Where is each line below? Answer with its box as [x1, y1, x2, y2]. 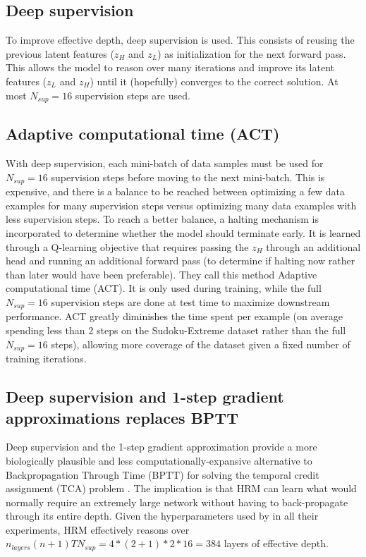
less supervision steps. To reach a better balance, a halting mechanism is [6, 212, 319, 226]
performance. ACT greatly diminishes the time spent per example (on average [6, 309, 343, 324]
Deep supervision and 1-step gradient [6, 386, 284, 408]
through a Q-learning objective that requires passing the [6, 239, 249, 254]
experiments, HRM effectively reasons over [6, 522, 190, 537]
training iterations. [6, 351, 87, 366]
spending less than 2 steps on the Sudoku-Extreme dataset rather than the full [6, 323, 346, 338]
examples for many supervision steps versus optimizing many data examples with [6, 197, 357, 212]
